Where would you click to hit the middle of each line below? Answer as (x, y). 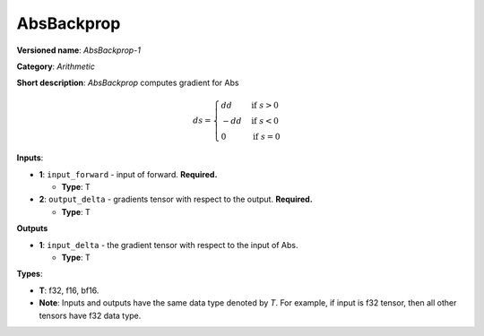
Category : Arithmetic (56, 66)
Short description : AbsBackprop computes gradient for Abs (128, 83)
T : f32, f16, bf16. (69, 290)
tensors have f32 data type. (90, 315)
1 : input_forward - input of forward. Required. (128, 174)
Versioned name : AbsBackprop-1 (78, 50)
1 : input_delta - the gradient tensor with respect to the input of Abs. (169, 245)
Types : (30, 274)
